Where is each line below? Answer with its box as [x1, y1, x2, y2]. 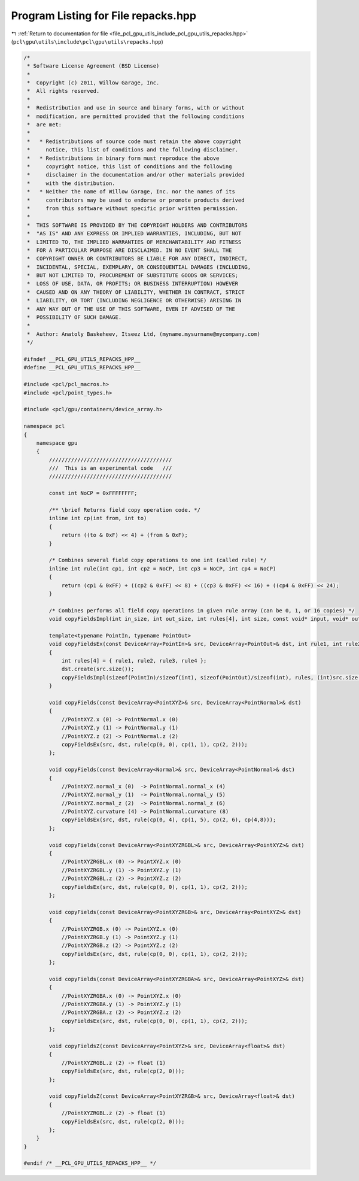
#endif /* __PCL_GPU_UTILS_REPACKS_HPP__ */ [23, 1160, 157, 1167]
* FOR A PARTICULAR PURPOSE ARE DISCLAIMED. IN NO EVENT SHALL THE [27, 247, 232, 254]
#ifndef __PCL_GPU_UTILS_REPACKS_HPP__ [23, 356, 141, 362]
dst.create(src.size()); [61, 666, 135, 673]
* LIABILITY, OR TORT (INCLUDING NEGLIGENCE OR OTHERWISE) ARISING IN [27, 297, 242, 304]
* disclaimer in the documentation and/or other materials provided [27, 171, 245, 178]
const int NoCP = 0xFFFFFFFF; [48, 490, 138, 497]
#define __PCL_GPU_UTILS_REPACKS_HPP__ [23, 364, 141, 371]
